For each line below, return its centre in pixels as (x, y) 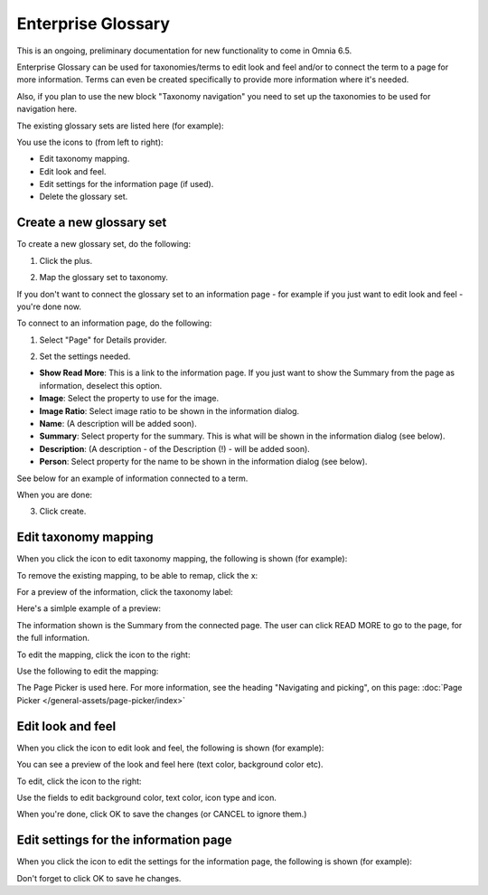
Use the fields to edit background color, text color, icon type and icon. (147, 797)
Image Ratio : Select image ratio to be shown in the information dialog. (169, 410)
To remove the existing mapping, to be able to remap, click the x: (137, 575)
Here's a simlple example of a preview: (89, 608)
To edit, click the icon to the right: (79, 781)
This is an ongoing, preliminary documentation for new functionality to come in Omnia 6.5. (184, 51)
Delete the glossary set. (84, 197)
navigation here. (47, 109)
